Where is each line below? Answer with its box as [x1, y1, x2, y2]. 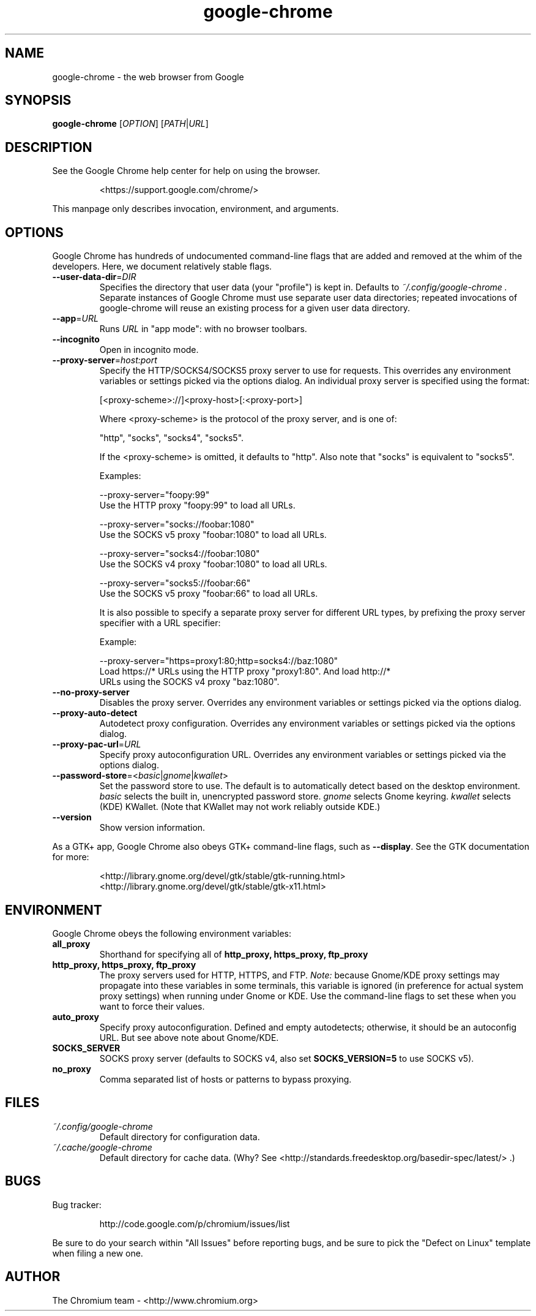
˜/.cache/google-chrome [52, 1141, 152, 1152]
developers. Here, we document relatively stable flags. [52, 261, 272, 272]
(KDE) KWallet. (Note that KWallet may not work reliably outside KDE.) [99, 801, 381, 812]
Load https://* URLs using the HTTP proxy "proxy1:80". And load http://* [99, 666, 391, 677]
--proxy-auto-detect [52, 708, 138, 719]
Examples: [99, 471, 141, 482]
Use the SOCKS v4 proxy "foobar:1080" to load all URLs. [99, 559, 327, 570]
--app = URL [52, 313, 99, 324]
